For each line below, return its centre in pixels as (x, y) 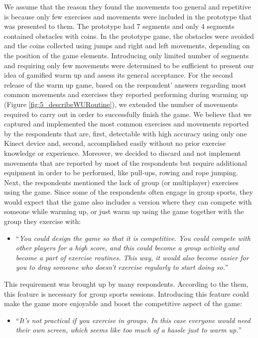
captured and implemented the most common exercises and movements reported (127, 124)
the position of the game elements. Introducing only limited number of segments (127, 55)
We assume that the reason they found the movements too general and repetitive (128, 6)
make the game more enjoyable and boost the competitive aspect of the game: (123, 303)
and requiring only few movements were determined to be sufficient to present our (129, 65)
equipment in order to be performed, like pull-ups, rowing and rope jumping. (121, 172)
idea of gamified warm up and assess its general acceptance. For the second (119, 75)
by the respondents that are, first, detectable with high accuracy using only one (126, 133)
